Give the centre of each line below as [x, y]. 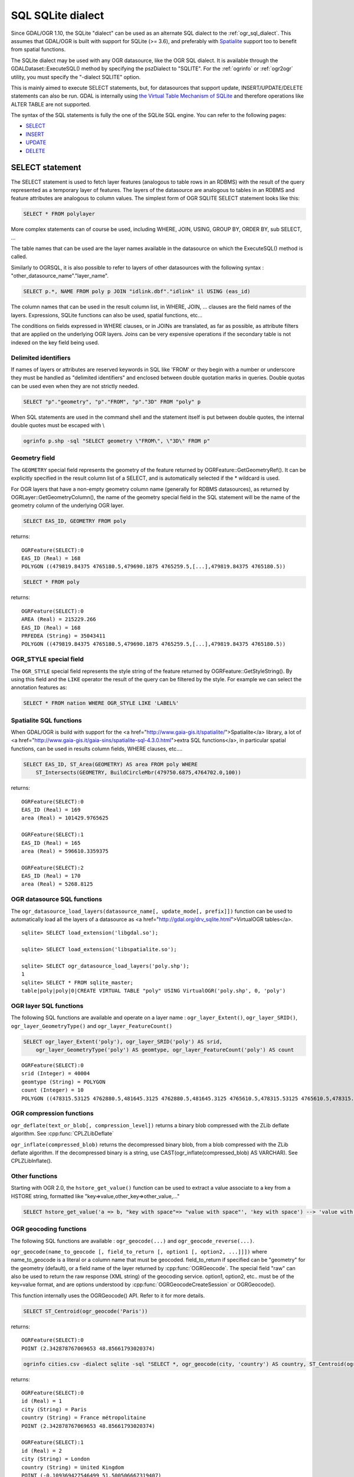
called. [19, 256]
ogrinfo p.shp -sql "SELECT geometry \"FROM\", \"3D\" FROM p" [117, 441]
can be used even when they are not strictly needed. [75, 386]
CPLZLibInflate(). [32, 1161]
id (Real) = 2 [42, 1451]
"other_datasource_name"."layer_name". [60, 276]
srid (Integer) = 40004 [56, 1073]
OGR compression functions [52, 1114]
